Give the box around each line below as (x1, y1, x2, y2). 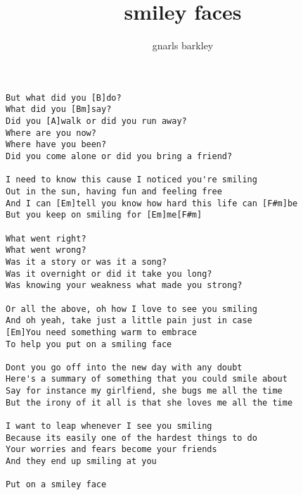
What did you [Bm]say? (6, 104, 112, 115)
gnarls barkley (152, 38, 214, 53)
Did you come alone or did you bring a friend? (6, 151, 233, 161)
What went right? (6, 233, 86, 244)
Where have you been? (6, 139, 107, 150)
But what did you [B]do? (6, 92, 122, 103)
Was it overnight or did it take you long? (6, 268, 212, 279)
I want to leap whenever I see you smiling (6, 421, 212, 432)
